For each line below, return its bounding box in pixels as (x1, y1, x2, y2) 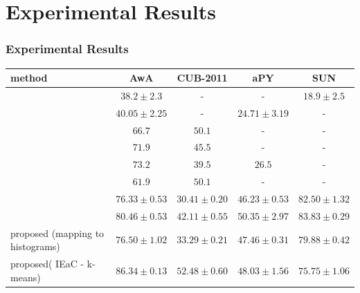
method (10, 70, 48, 85)
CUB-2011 (177, 70, 228, 85)
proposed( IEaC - (10, 256, 84, 271)
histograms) (10, 239, 60, 254)
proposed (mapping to (10, 225, 105, 240)
